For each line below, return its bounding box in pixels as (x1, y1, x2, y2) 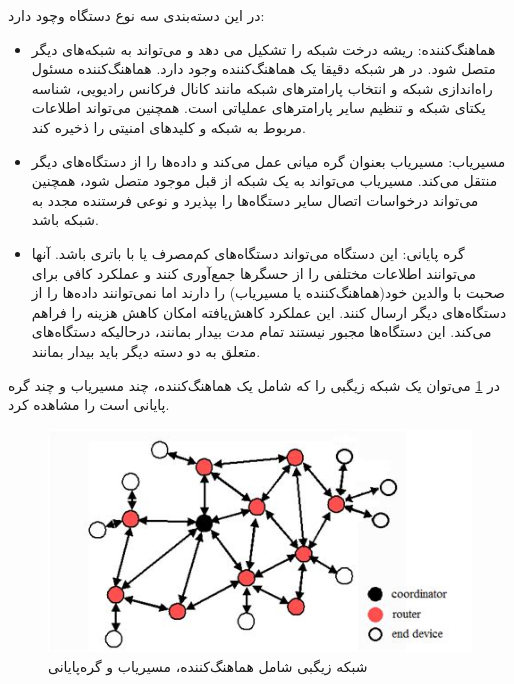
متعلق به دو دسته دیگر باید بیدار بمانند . (31, 340, 261, 361)
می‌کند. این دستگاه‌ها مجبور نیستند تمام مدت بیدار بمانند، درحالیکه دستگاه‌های (31, 321, 492, 342)
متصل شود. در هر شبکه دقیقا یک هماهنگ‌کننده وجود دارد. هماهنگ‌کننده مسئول (31, 58, 496, 79)
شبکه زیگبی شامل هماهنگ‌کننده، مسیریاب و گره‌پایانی (48, 655, 368, 676)
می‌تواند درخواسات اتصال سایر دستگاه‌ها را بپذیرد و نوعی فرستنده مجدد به (31, 189, 479, 210)
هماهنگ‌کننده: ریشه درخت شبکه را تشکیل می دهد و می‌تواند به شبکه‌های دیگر (31, 38, 496, 59)
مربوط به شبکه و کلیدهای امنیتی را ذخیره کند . (31, 116, 306, 137)
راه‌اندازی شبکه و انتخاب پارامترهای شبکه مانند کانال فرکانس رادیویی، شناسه (31, 77, 493, 98)
